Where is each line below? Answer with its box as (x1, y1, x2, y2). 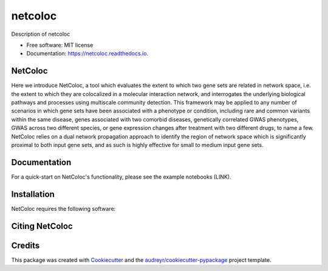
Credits (11, 240, 40, 250)
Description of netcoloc (11, 30, 70, 38)
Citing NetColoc (11, 221, 73, 231)
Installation (11, 189, 55, 199)
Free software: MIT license (26, 41, 94, 49)
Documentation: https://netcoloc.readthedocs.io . (26, 50, 149, 57)
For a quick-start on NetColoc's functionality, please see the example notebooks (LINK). (11, 173, 231, 180)
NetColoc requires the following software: (11, 205, 116, 212)
